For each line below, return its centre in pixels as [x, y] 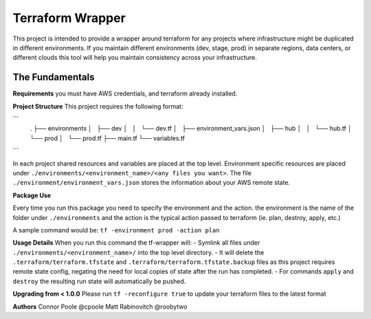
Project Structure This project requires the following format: [98, 106]
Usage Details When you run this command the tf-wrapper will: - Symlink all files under [136, 243]
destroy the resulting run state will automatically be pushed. [99, 281]
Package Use [32, 195]
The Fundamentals [54, 77]
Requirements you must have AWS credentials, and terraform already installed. [125, 93]
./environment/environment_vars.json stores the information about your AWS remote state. [151, 183]
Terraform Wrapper [69, 18]
